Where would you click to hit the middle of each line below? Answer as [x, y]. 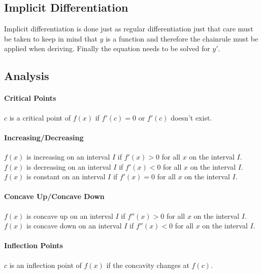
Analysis [27, 76]
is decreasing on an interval [69, 166]
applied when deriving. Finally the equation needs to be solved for [107, 48]
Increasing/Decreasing [44, 137]
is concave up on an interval [70, 216]
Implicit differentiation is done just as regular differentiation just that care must [129, 29]
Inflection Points [34, 245]
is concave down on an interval [74, 226]
